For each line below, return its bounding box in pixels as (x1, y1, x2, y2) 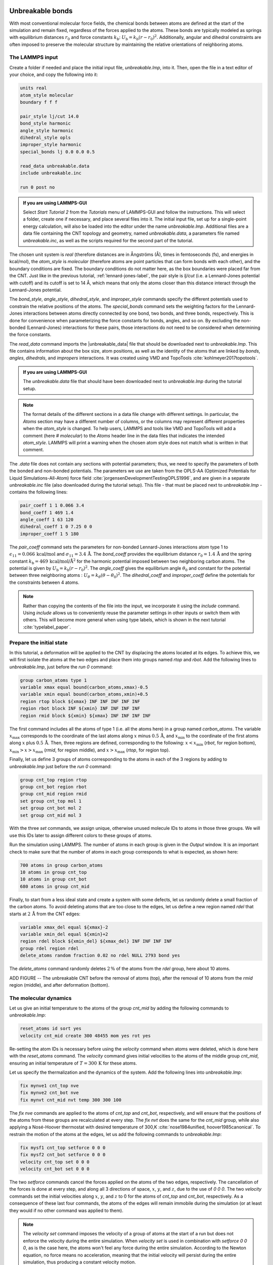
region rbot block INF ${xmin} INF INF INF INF (20, 706, 140, 711)
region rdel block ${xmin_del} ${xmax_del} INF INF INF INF (20, 939, 172, 944)
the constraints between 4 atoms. (9, 579, 79, 585)
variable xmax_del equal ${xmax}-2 (20, 924, 108, 930)
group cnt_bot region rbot (20, 784, 87, 789)
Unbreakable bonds (9, 7, 73, 15)
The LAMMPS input (9, 54, 58, 61)
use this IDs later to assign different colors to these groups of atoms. (9, 832, 152, 838)
